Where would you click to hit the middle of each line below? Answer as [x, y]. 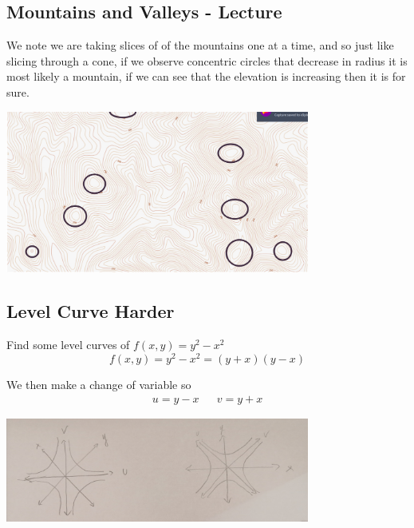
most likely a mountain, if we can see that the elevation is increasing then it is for [206, 76]
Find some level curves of [68, 345]
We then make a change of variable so [99, 384]
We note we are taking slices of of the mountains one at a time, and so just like [200, 45]
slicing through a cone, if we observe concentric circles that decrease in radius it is [207, 60]
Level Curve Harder [91, 311]
